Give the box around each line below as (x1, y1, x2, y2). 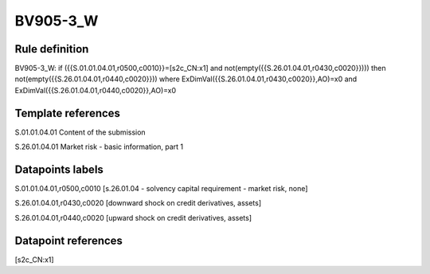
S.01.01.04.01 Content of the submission (14, 127, 147, 137)
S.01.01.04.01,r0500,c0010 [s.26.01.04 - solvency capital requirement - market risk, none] (14, 184, 308, 194)
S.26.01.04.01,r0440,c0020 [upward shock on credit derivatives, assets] (14, 213, 252, 222)
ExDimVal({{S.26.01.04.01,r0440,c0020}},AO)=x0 (14, 85, 177, 95)
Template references (14, 106, 121, 119)
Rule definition (14, 42, 89, 56)
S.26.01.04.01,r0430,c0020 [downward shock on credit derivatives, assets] (14, 198, 262, 208)
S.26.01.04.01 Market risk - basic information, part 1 (14, 142, 184, 151)
